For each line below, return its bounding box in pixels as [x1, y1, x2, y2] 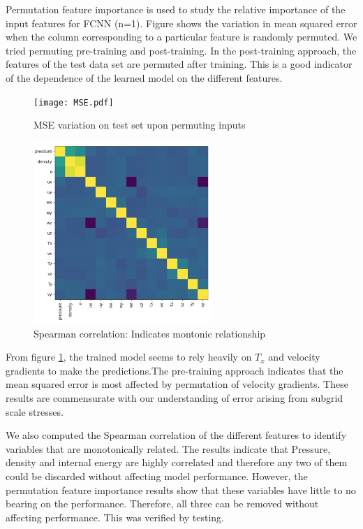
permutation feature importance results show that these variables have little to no [6, 482, 356, 497]
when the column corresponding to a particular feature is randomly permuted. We [6, 29, 357, 44]
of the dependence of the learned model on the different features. [6, 70, 283, 85]
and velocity [268, 349, 320, 364]
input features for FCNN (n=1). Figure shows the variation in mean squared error [6, 15, 357, 30]
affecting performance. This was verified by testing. [6, 509, 224, 524]
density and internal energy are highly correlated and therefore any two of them [6, 455, 348, 470]
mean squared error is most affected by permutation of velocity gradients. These [6, 377, 348, 391]
